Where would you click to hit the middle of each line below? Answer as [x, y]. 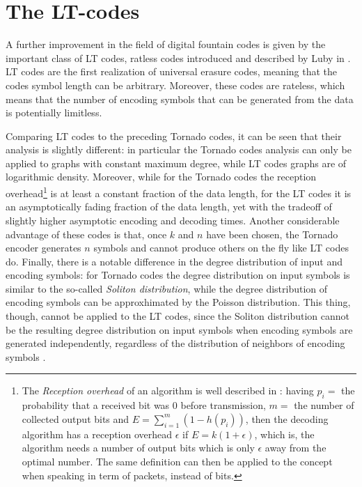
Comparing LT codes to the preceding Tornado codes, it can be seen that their [174, 136]
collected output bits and [76, 418]
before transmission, [223, 405]
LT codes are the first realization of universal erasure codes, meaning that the [172, 71]
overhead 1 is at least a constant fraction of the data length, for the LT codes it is [179, 192]
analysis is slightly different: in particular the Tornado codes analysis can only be [179, 149]
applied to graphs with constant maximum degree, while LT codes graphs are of [176, 163]
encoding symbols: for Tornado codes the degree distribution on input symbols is [178, 275]
